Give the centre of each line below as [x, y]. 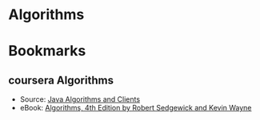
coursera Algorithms [61, 80]
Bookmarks [47, 51]
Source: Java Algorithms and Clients [80, 99]
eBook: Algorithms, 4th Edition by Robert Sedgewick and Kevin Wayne [136, 108]
